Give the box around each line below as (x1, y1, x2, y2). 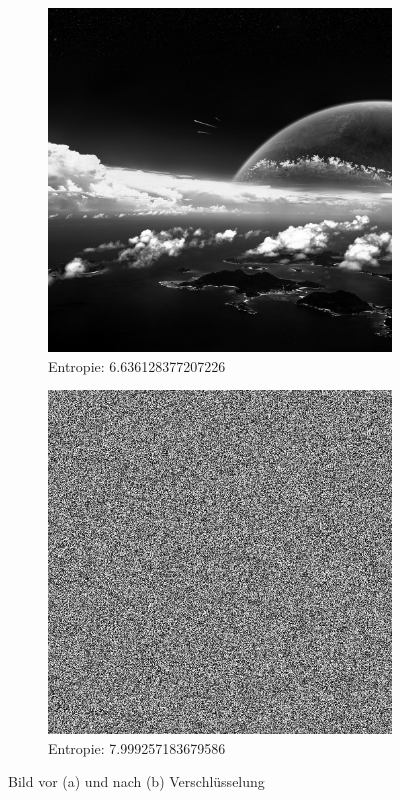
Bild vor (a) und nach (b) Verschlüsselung (8, 771, 265, 792)
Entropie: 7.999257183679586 (48, 737, 226, 758)
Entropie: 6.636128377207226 (48, 355, 226, 376)
